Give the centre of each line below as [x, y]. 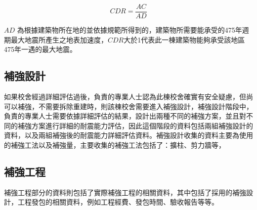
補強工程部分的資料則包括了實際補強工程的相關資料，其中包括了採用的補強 [125, 192]
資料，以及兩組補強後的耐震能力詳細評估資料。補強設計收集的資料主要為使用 [128, 135]
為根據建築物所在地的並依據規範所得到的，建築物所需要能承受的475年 [129, 30]
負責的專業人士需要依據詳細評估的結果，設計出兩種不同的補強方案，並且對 [125, 116]
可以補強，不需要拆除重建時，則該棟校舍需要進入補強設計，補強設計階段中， [128, 106]
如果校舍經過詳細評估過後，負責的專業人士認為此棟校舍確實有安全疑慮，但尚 [128, 97]
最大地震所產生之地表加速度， [59, 39]
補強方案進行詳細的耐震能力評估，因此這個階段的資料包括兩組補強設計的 [135, 125]
